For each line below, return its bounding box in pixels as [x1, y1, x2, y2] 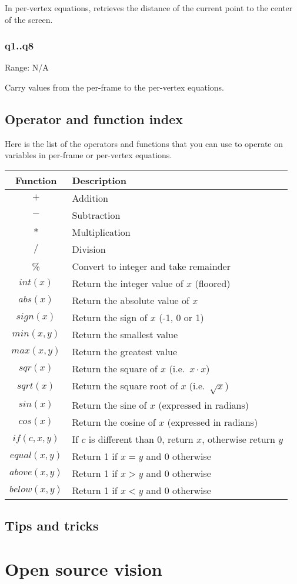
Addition [72, 191, 108, 205]
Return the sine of [72, 398, 147, 412]
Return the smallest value [72, 327, 178, 341]
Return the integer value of [72, 276, 183, 290]
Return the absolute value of [72, 293, 189, 307]
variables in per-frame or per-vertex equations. [5, 149, 172, 161]
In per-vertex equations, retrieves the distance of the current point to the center [5, 2, 293, 14]
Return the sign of [72, 310, 148, 324]
